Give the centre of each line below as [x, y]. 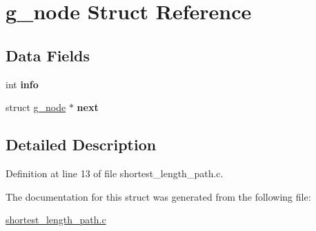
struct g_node [36, 107]
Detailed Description [81, 144]
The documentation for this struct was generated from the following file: [158, 196]
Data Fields [48, 55]
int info [22, 84]
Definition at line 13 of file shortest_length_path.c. [115, 173]
